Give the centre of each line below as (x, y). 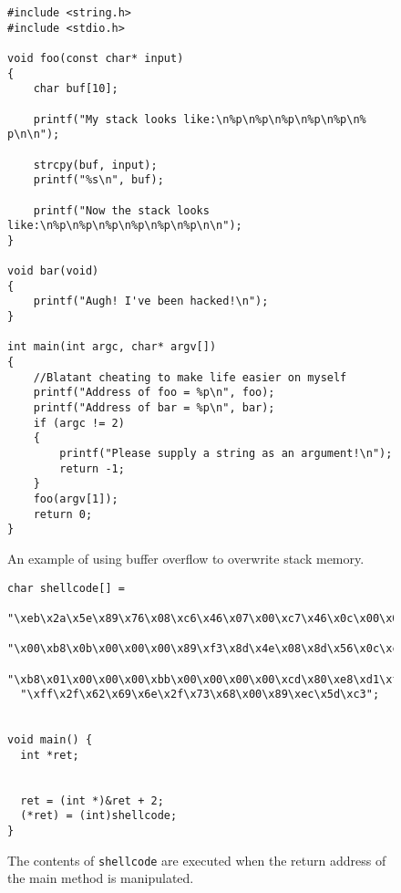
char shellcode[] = (66, 588)
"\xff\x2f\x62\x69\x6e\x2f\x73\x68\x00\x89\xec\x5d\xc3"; (200, 695)
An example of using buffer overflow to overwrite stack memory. (186, 558)
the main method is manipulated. (101, 878)
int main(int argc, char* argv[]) (112, 347)
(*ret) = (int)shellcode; (99, 816)
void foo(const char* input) (96, 58)
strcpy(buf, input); (95, 165)
